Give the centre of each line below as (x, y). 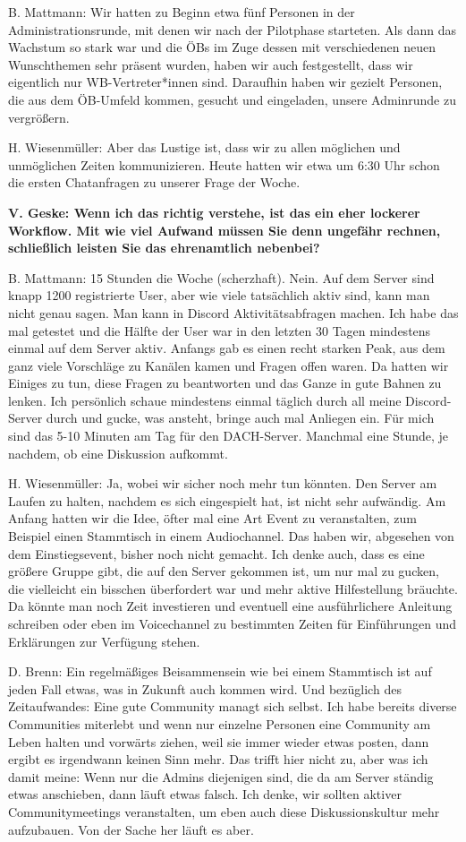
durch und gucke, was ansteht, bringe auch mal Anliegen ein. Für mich (240, 418)
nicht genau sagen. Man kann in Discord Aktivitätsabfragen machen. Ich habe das (233, 312)
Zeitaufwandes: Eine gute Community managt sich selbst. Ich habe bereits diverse (233, 706)
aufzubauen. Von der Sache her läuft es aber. (131, 829)
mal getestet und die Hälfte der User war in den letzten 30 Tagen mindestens (220, 330)
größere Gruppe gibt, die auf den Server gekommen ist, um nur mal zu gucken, (224, 571)
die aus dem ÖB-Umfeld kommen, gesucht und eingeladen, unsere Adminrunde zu (232, 99)
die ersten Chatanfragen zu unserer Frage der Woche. (154, 182)
